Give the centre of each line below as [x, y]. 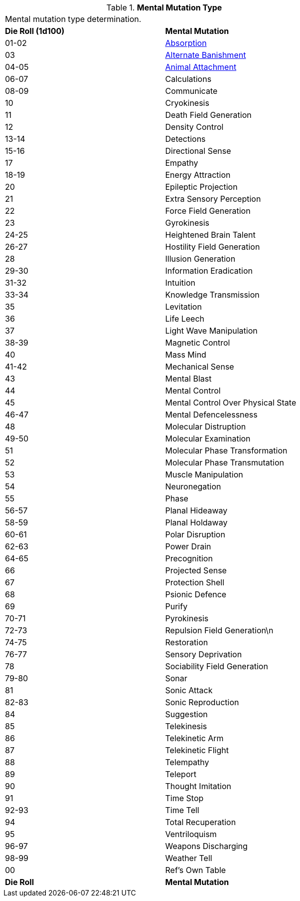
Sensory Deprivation [204, 654]
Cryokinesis [187, 103]
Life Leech [185, 319]
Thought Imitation [198, 786]
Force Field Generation [208, 211]
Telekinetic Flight [197, 750]
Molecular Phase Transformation [226, 450]
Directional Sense [198, 151]
